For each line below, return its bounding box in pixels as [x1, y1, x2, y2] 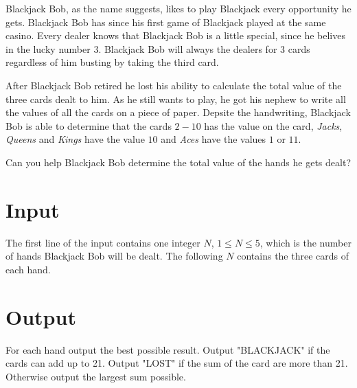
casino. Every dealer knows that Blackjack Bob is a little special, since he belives [5, 28, 345, 43]
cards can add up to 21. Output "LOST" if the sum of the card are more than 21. [5, 356, 348, 370]
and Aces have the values [161, 132, 266, 146]
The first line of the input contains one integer [5, 235, 200, 249]
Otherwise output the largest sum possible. [5, 369, 186, 383]
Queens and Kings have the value [5, 132, 145, 146]
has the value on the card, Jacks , [204, 118, 343, 133]
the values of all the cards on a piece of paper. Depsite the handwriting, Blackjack [5, 105, 351, 119]
